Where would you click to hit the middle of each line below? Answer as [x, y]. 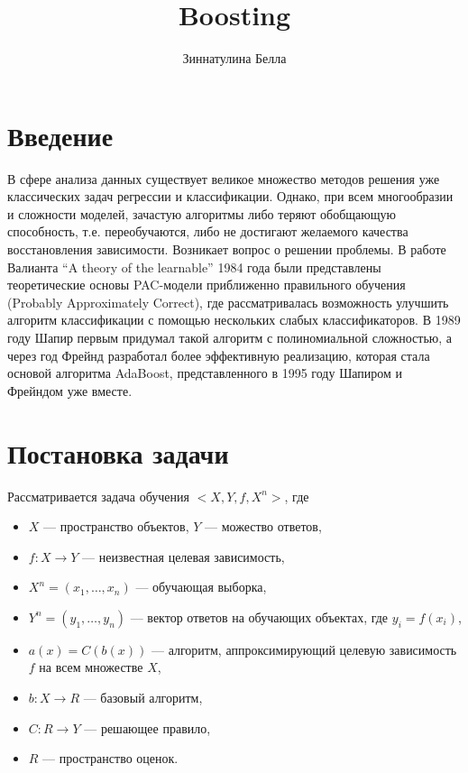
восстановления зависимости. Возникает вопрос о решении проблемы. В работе [227, 249]
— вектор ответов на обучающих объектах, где [259, 617]
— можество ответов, [263, 526]
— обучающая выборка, [201, 587]
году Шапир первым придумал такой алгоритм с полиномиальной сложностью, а [229, 337]
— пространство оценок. [110, 758]
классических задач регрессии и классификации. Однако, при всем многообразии [230, 196]
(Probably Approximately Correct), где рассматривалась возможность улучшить [228, 302]
